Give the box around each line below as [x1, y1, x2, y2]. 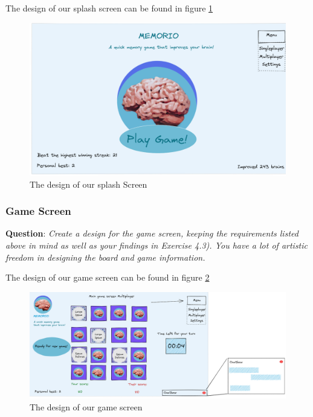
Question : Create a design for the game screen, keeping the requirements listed [5, 227, 298, 240]
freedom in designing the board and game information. [5, 250, 205, 263]
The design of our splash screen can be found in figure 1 [5, 2, 213, 14]
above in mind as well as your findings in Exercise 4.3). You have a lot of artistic [5, 239, 308, 251]
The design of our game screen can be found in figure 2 [5, 271, 210, 284]
